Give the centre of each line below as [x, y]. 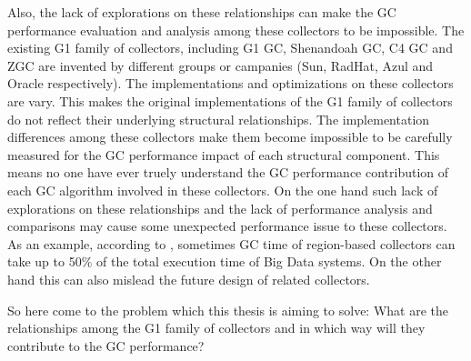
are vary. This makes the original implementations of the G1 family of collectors [230, 100]
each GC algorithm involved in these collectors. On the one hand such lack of [223, 190]
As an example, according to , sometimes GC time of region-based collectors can [231, 243]
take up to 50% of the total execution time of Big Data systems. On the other [225, 261]
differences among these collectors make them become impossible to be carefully [230, 137]
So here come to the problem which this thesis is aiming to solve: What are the [228, 310]
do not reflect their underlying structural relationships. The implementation [219, 119]
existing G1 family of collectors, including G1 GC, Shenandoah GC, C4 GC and [230, 48]
